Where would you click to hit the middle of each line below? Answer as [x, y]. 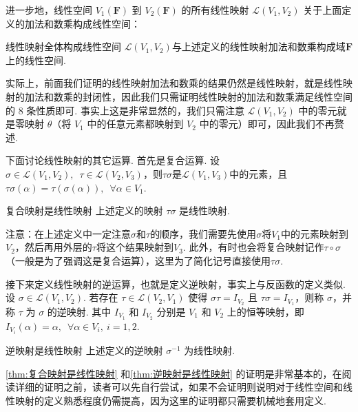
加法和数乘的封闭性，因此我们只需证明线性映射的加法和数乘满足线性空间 [188, 96]
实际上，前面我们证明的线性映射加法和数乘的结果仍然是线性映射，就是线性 [174, 83]
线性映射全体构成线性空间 [63, 47]
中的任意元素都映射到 [135, 124]
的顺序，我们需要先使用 [203, 233]
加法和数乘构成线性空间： [82, 23]
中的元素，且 [259, 173]
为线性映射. [210, 350]
